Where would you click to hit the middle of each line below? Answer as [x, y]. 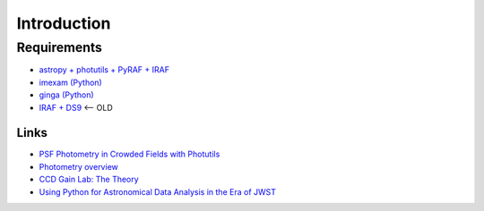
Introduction [64, 23]
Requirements [60, 47]
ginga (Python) [66, 95]
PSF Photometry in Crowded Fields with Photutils [130, 154]
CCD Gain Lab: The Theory [89, 180]
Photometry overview [78, 166]
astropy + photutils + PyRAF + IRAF [104, 70]
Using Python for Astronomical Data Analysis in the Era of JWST [158, 191]
